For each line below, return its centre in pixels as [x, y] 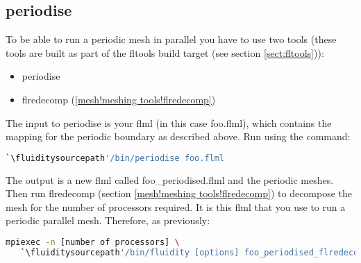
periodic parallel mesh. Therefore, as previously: [108, 220]
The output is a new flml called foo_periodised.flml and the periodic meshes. [170, 179]
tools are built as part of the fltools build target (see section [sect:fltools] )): [165, 52]
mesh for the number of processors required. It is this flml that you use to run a [176, 206]
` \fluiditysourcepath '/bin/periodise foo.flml [115, 158]
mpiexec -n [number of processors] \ [93, 243]
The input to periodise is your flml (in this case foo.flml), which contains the [169, 122]
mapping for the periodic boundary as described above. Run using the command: [178, 136]
